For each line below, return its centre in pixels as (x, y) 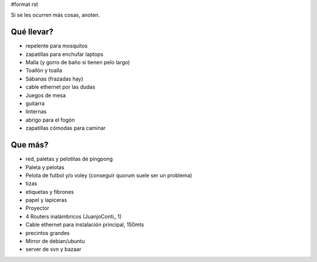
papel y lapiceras (46, 200)
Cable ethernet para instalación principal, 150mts (85, 225)
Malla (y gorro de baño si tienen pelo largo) (78, 62)
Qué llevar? (32, 32)
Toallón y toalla (44, 70)
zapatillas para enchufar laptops (65, 54)
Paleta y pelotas (45, 167)
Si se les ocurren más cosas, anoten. (55, 15)
